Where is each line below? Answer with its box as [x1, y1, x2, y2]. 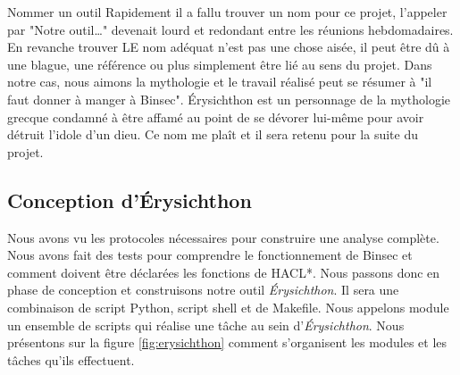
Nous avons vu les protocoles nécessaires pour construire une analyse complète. [7, 228, 439, 246]
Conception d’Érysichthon [7, 186, 252, 213]
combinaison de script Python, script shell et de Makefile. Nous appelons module [7, 297, 449, 316]
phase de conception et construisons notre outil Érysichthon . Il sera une [7, 280, 399, 299]
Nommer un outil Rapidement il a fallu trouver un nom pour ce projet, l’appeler [7, 3, 447, 21]
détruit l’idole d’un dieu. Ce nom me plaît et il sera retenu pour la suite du [7, 125, 418, 144]
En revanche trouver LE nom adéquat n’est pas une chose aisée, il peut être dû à [7, 37, 450, 56]
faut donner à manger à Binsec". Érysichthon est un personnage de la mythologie [7, 89, 451, 108]
